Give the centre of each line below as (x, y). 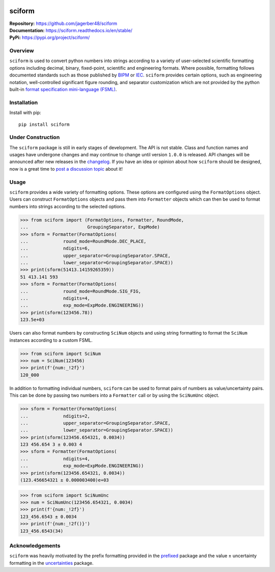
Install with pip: (25, 113)
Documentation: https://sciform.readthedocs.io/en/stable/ (71, 30)
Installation (24, 102)
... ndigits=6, (55, 249)
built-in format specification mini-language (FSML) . (63, 89)
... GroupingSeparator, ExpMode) (90, 227)
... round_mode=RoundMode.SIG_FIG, (80, 291)
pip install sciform (44, 124)
